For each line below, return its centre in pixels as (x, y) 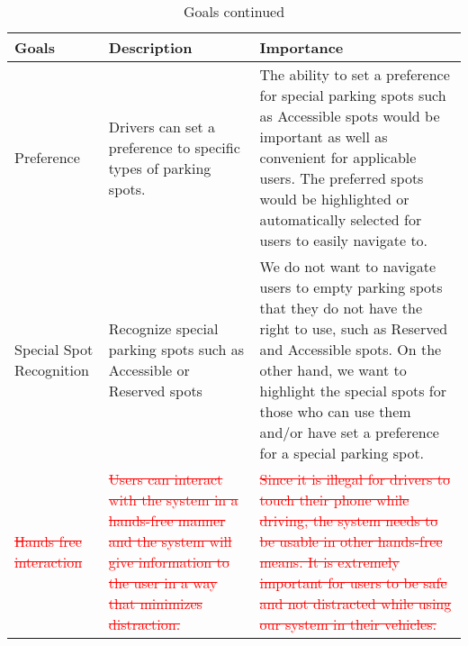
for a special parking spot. (342, 453)
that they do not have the (341, 308)
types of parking (160, 168)
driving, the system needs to (349, 520)
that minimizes (155, 603)
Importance (301, 47)
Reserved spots (155, 391)
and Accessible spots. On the (351, 349)
